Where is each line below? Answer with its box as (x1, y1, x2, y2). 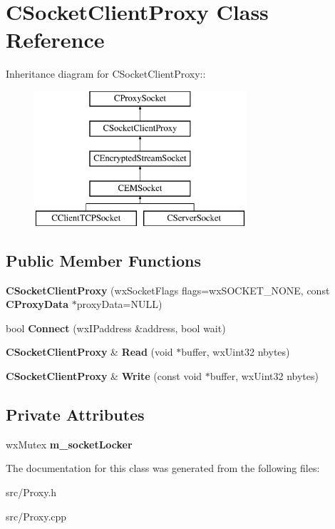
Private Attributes (6, 404, 145, 426)
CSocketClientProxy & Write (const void (6, 369, 202, 384)
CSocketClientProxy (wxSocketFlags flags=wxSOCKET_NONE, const (6, 282, 330, 297)
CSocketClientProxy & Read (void (6, 344, 173, 359)
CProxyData (6, 297, 69, 312)
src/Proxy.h (6, 485, 57, 500)
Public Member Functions (6, 249, 201, 271)
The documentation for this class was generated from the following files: (6, 461, 320, 476)
